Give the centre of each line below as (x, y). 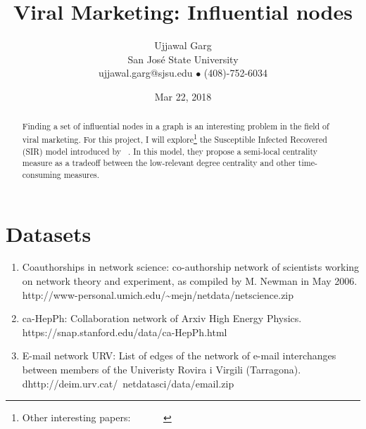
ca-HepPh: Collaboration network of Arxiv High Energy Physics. (162, 318)
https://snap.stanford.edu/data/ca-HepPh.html (125, 332)
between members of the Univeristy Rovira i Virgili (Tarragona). (162, 370)
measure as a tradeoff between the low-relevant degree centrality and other (159, 163)
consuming (42, 174)
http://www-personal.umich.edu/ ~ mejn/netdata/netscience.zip (158, 294)
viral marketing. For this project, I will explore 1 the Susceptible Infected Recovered (175, 138)
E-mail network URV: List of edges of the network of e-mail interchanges (179, 356)
